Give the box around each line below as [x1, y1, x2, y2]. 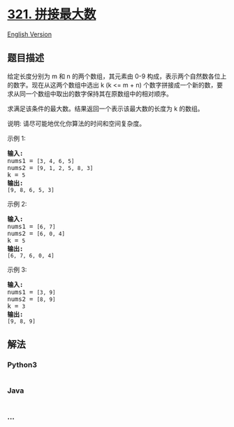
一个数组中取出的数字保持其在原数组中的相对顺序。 [25, 89, 173, 98]
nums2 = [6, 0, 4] [7, 229, 65, 237]
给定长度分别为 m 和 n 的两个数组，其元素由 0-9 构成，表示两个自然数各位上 [7, 71, 227, 80]
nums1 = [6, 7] [7, 222, 56, 230]
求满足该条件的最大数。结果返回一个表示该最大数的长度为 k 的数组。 [7, 104, 204, 113]
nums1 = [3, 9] [7, 288, 56, 296]
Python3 [7, 360, 37, 370]
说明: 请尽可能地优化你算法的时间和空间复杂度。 [7, 119, 145, 127]
